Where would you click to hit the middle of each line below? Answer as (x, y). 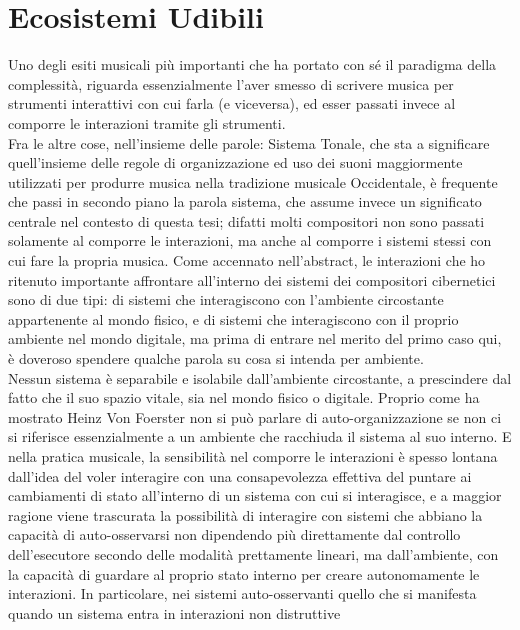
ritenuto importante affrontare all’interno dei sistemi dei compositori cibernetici (252, 279)
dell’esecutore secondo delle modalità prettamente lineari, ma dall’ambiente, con (253, 553)
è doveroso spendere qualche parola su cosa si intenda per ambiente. (216, 358)
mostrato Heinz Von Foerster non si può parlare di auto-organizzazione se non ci (255, 416)
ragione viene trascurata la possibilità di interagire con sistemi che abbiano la (245, 514)
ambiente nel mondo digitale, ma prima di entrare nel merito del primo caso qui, (255, 338)
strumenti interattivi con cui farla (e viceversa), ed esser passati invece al (232, 103)
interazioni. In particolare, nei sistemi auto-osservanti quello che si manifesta (242, 593)
